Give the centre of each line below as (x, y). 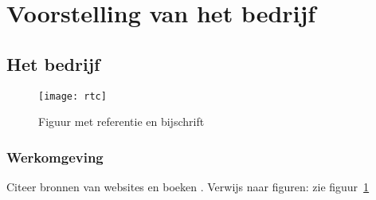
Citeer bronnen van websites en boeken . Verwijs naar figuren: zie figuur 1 (188, 187)
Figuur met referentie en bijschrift (121, 122)
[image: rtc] (72, 96)
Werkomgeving (55, 157)
